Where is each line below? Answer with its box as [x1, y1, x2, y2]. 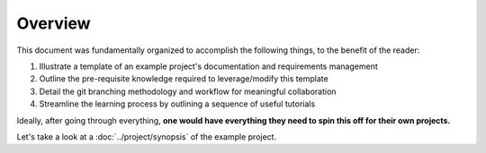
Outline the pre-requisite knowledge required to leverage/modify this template [39, 73, 328, 84]
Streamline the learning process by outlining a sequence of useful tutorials [39, 98, 316, 109]
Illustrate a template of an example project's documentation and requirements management [39, 61, 378, 72]
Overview [16, 13, 91, 33]
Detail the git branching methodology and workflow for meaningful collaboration [39, 86, 337, 97]
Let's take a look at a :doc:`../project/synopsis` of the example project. [16, 131, 277, 142]
